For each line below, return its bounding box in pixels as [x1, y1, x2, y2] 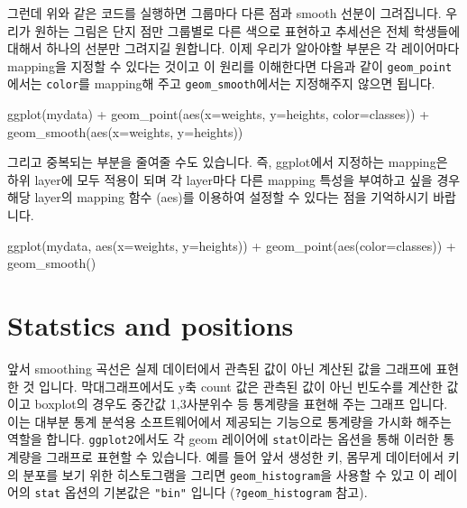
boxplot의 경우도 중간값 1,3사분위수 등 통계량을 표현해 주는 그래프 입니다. [34, 394, 448, 413]
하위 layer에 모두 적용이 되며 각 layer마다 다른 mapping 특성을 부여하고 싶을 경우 [7, 170, 461, 189]
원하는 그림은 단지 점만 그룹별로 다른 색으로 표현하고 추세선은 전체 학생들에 [34, 21, 461, 40]
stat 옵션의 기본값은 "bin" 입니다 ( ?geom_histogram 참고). [34, 483, 368, 502]
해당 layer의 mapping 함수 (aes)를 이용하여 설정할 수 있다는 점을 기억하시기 [7, 188, 429, 207]
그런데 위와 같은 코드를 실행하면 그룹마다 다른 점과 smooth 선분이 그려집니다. [7, 4, 442, 22]
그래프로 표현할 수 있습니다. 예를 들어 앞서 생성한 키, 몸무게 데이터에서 [46, 448, 444, 466]
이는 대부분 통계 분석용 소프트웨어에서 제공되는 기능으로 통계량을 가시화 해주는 [7, 411, 452, 430]
